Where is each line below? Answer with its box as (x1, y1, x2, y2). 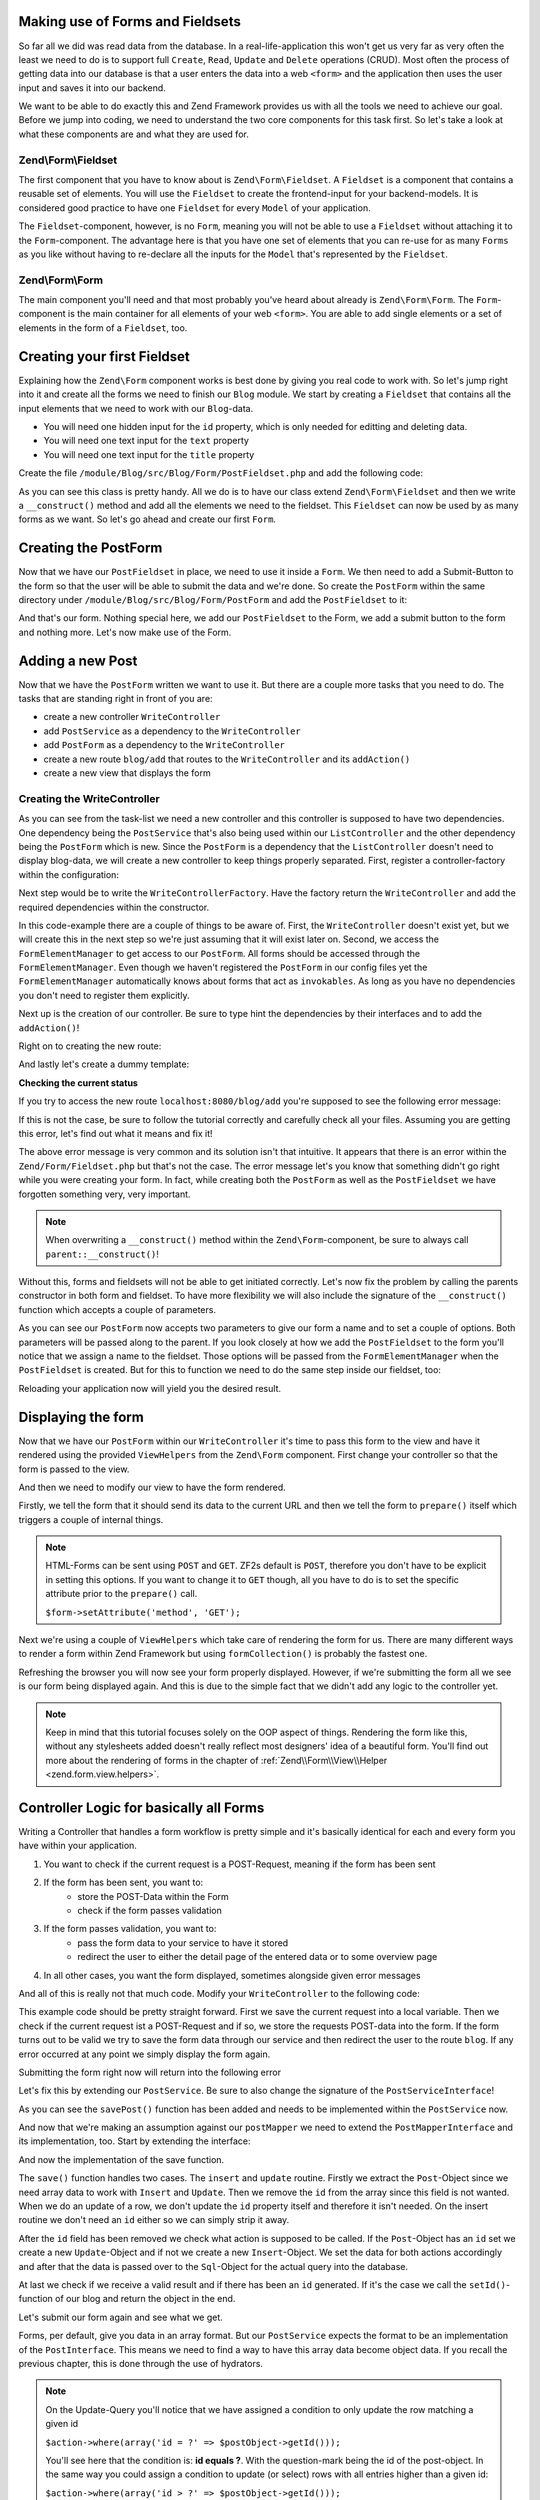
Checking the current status (18, 1076, 139, 1089)
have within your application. (18, 1840, 137, 1852)
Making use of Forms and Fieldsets (18, 13, 242, 30)
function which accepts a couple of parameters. (18, 1303, 217, 1315)
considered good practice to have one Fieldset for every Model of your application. (18, 201, 371, 214)
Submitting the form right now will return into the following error (18, 2066, 282, 2078)
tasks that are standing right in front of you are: (18, 693, 214, 705)
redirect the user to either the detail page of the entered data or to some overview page (77, 1951, 438, 1963)
